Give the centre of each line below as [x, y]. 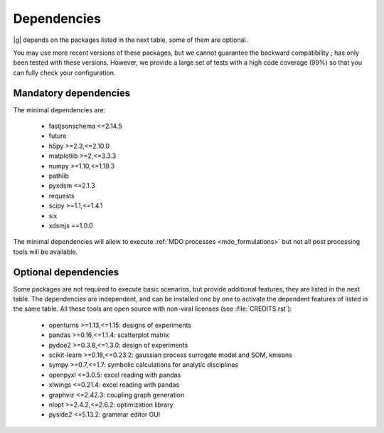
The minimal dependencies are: [59, 109]
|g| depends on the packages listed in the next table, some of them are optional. [130, 40]
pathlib [59, 176]
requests [62, 196]
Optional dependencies [66, 272]
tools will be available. [46, 252]
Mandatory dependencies [72, 93]
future [58, 136]
